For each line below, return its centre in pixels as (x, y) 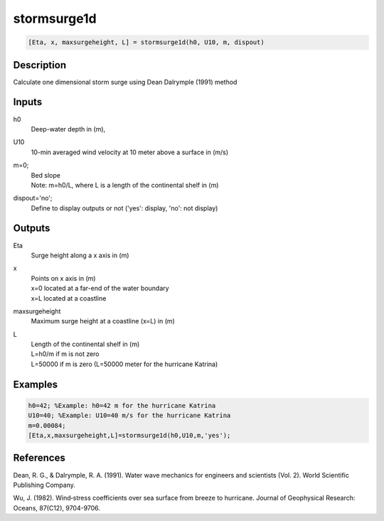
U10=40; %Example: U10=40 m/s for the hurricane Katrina (129, 415)
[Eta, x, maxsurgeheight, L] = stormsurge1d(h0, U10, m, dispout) (146, 42)
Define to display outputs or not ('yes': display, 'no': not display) (124, 208)
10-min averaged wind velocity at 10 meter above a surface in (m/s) (130, 152)
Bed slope (46, 175)
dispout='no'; (33, 198)
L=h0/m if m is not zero (65, 354)
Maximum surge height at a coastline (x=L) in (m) (103, 321)
